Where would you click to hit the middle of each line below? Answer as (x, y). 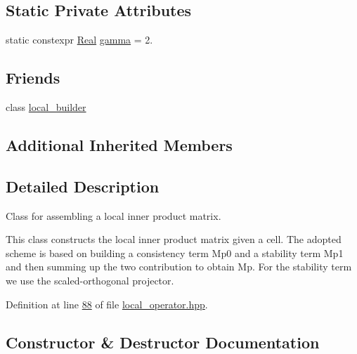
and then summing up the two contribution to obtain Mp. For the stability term (179, 267)
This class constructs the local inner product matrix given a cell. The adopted (174, 239)
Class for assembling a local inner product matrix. (113, 215)
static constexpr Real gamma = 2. (79, 40)
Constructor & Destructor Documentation (163, 342)
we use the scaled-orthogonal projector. (90, 280)
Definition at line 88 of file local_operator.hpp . (107, 304)
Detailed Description (83, 186)
